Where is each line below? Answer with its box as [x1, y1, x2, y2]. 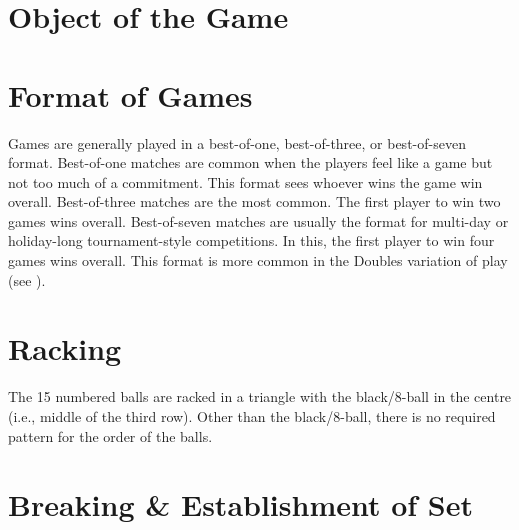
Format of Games [8, 74, 253, 115]
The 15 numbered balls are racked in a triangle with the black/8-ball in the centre [8, 386, 512, 407]
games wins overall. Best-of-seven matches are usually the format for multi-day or [8, 210, 509, 231]
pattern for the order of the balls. [8, 425, 213, 446]
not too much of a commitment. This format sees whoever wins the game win [8, 171, 483, 192]
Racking [8, 328, 122, 369]
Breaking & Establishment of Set [8, 484, 474, 525]
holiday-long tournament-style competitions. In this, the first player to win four [8, 230, 495, 251]
